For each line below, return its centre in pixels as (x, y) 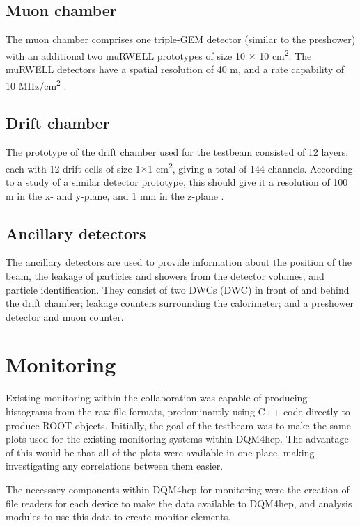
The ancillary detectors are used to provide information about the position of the (179, 262)
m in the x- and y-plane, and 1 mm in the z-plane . (115, 195)
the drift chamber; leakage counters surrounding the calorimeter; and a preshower (180, 303)
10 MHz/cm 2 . (36, 84)
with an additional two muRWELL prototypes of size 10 (125, 55)
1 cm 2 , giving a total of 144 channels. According (250, 167)
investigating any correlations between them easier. (115, 466)
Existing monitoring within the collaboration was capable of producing (157, 398)
